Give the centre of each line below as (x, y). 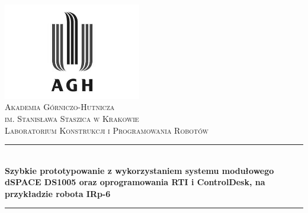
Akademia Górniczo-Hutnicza (60, 107)
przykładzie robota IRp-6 (58, 193)
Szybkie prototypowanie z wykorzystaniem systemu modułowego (139, 170)
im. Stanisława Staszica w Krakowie (72, 118)
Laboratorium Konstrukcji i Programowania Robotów (107, 130)
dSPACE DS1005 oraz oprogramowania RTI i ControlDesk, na (135, 182)
